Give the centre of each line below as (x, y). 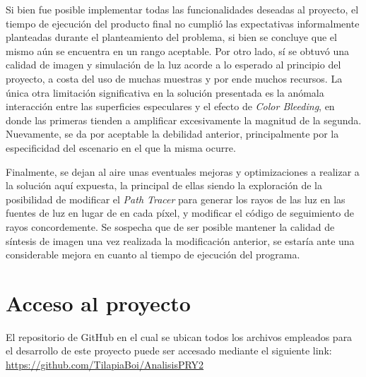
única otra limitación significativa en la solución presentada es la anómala (165, 92)
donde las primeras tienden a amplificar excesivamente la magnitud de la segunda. (184, 120)
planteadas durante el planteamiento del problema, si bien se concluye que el (171, 37)
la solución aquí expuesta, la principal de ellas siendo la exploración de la (164, 185)
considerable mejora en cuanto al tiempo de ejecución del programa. (153, 255)
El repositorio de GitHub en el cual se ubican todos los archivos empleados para (179, 336)
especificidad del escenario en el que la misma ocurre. (121, 147)
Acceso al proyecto (98, 303)
